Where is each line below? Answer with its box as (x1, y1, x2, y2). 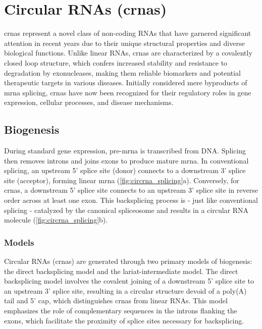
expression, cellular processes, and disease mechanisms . (4, 97, 174, 107)
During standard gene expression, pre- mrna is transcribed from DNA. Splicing (4, 145, 246, 156)
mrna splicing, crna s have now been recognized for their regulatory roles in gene (4, 87, 251, 97)
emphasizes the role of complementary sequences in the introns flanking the (4, 305, 237, 316)
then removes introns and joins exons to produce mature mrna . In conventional (4, 155, 249, 166)
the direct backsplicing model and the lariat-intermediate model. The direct (4, 265, 238, 276)
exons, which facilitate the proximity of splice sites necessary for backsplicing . (4, 315, 244, 325)
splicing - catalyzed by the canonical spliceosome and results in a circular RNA (4, 204, 249, 215)
